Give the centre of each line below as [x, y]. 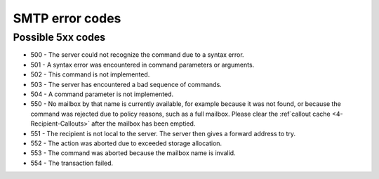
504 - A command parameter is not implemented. [102, 94]
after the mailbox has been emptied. [144, 124]
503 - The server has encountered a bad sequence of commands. [126, 84]
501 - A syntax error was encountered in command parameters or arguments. [142, 65]
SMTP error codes [67, 18]
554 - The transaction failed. [72, 163]
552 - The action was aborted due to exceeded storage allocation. [126, 143]
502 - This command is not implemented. [90, 74]
